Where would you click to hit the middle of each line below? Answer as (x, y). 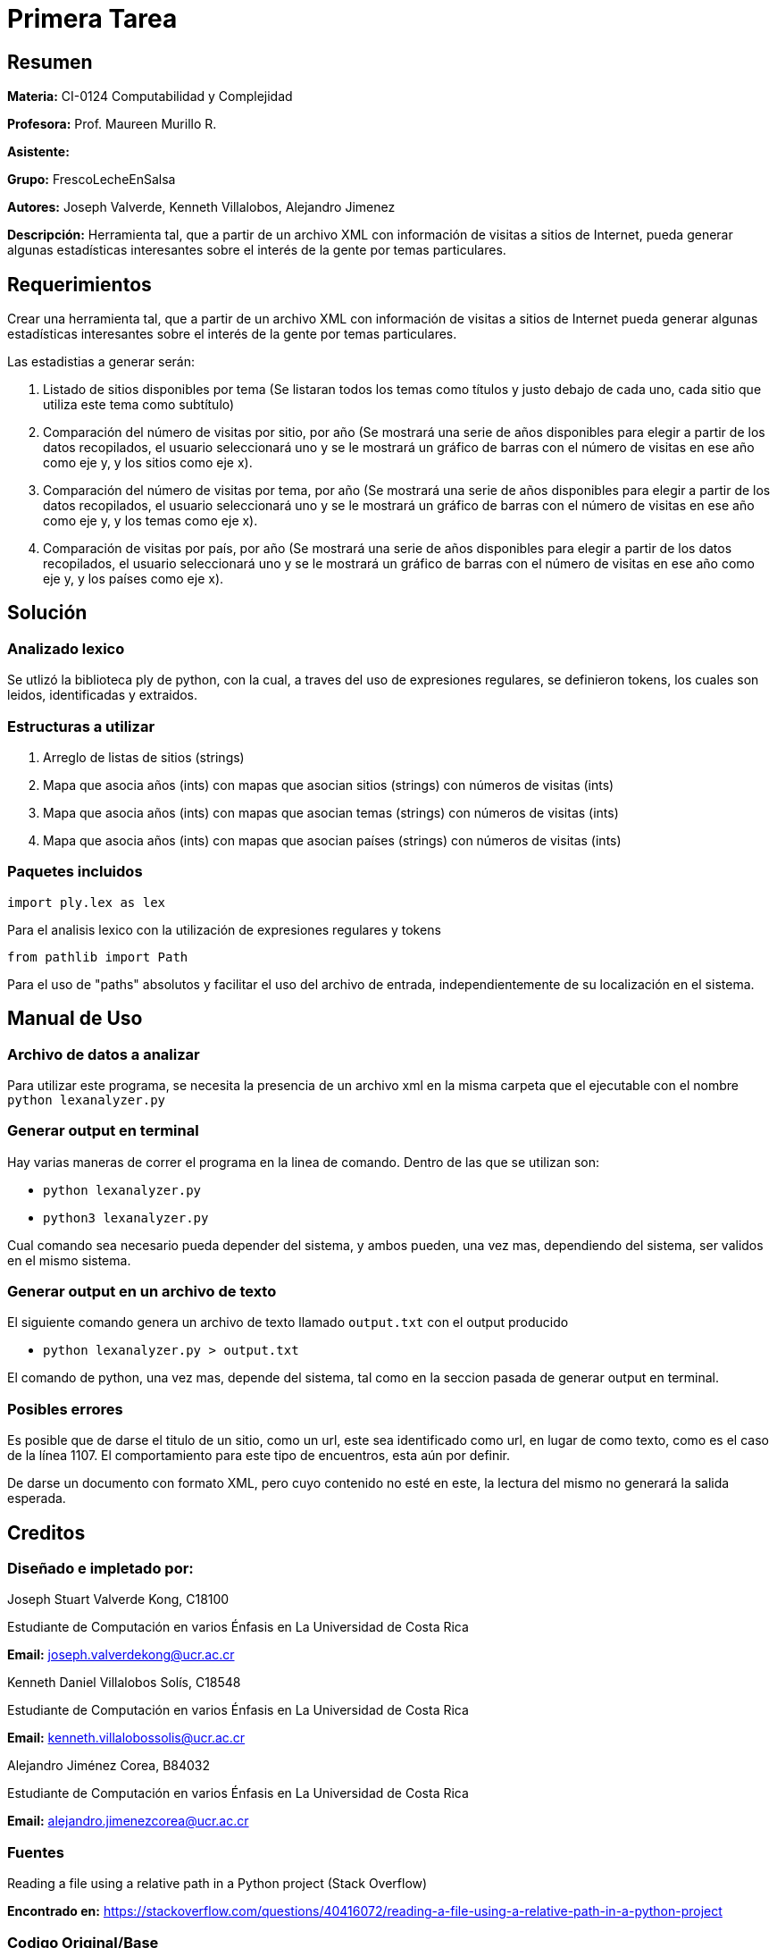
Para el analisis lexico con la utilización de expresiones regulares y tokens (224, 929)
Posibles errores (65, 1409)
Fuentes (36, 1852)
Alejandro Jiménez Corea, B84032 (109, 1766)
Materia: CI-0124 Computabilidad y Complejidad (150, 97)
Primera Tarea (92, 19)
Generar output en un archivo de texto (142, 1292)
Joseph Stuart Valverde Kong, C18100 (118, 1600)
